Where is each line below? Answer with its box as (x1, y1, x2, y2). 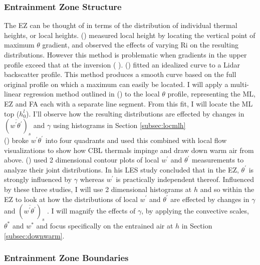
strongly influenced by (4, 174, 72, 184)
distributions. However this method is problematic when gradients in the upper (4, 49, 247, 59)
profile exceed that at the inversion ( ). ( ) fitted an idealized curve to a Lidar (4, 59, 240, 69)
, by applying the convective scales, (141, 205, 249, 216)
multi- (230, 78, 249, 89)
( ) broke (4, 134, 29, 145)
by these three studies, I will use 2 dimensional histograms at (4, 183, 192, 194)
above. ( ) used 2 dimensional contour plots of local (4, 154, 159, 165)
